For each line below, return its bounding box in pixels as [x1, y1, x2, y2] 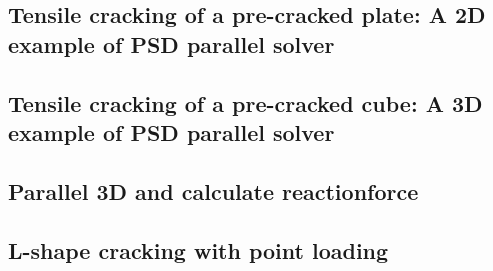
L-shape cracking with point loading [8, 234, 389, 265]
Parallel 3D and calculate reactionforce [8, 175, 419, 206]
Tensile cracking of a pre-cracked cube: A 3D [8, 87, 483, 118]
